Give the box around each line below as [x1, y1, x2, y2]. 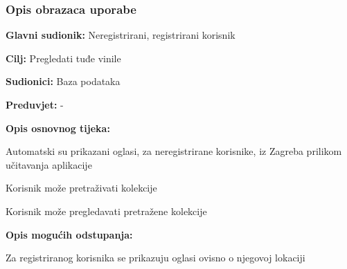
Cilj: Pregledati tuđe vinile [6, 50, 121, 65]
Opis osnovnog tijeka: [6, 120, 110, 135]
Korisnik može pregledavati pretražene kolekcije [6, 203, 207, 218]
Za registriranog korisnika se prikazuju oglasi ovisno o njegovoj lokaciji [6, 250, 305, 265]
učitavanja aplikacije [6, 157, 92, 171]
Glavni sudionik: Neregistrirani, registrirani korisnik [6, 28, 235, 42]
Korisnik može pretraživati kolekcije [6, 180, 157, 195]
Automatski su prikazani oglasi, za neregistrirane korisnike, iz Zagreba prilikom [6, 144, 342, 158]
